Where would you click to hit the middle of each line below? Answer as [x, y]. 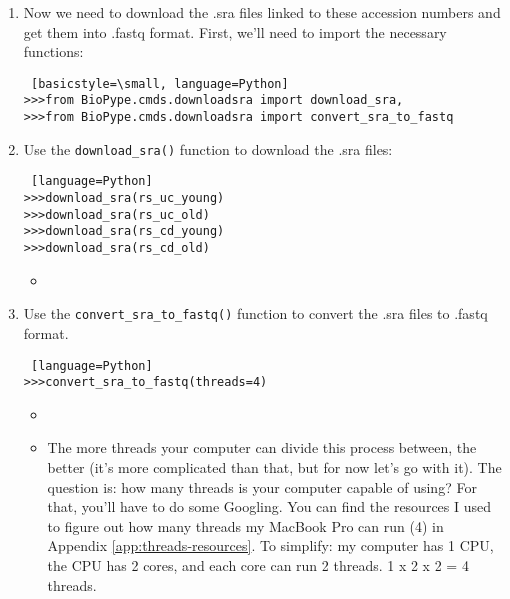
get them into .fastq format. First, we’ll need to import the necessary [235, 31]
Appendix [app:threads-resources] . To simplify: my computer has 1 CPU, [270, 545]
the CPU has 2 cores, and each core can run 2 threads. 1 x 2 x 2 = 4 [258, 565]
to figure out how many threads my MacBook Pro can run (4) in [245, 525]
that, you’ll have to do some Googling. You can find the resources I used [269, 506]
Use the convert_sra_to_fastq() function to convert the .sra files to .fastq [255, 313]
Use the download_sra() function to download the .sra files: [208, 148]
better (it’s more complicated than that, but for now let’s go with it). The [274, 467]
